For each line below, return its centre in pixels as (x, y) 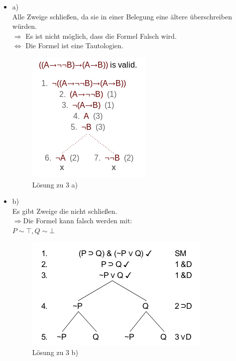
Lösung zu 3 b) (55, 352)
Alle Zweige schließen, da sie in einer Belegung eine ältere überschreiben (122, 16)
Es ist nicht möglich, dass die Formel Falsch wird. (101, 36)
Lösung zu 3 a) (55, 184)
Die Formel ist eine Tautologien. (74, 45)
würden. (24, 26)
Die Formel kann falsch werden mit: (78, 221)
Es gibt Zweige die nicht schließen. (65, 211)
